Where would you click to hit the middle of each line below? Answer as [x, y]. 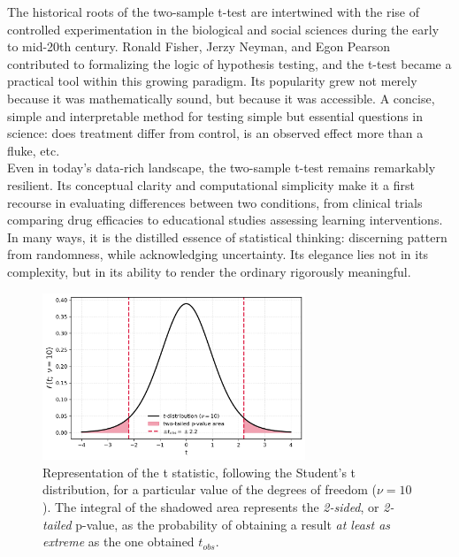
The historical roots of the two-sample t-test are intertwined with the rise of [214, 11]
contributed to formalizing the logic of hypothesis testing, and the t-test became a [229, 63]
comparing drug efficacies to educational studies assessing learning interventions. [225, 220]
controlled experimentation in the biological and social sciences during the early [223, 29]
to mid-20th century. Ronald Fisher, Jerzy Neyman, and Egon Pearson [199, 46]
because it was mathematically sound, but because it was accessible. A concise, [221, 98]
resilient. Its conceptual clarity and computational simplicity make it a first [211, 184]
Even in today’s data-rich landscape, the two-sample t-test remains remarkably [222, 168]
